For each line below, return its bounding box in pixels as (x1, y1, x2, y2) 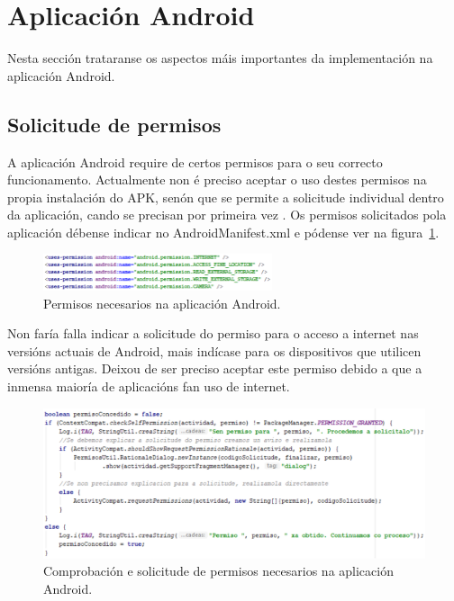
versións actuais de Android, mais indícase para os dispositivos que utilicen (7, 341, 422, 360)
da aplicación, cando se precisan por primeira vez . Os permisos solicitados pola (7, 205, 447, 224)
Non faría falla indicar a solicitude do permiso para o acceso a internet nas (7, 324, 419, 343)
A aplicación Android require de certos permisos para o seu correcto (7, 152, 383, 171)
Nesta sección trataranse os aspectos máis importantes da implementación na (7, 49, 433, 67)
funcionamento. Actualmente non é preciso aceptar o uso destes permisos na (7, 170, 427, 189)
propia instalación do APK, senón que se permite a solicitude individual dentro (7, 187, 444, 206)
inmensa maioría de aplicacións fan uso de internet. (7, 376, 290, 395)
